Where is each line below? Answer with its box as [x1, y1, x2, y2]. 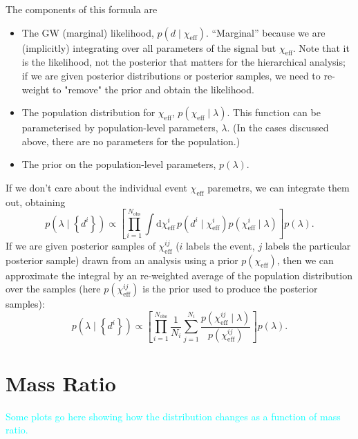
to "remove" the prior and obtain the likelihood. [53, 82, 254, 96]
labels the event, [186, 238, 255, 252]
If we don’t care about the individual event [6, 180, 187, 194]
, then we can [276, 252, 334, 267]
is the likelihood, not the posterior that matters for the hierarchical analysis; [21, 55, 346, 69]
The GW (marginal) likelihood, [21, 25, 154, 39]
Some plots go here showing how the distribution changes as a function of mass [6, 409, 341, 423]
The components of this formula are [6, 2, 158, 16]
